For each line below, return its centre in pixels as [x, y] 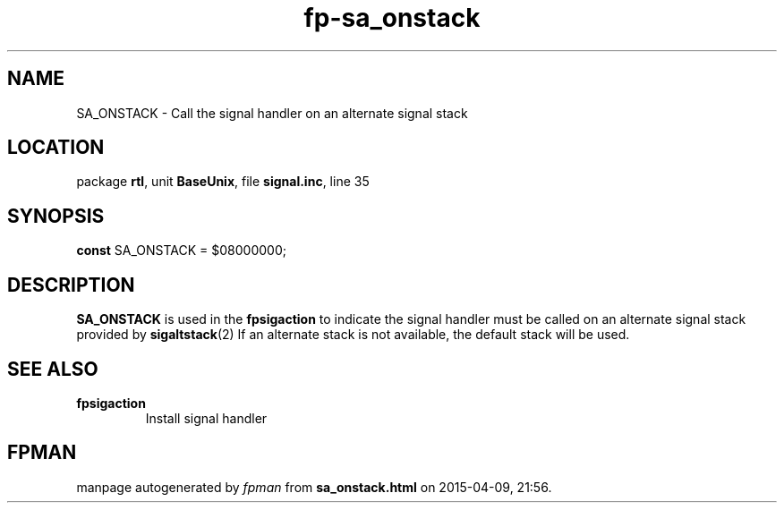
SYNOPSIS [56, 216]
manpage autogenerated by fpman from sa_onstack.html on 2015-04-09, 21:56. [314, 487]
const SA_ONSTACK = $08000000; [181, 251]
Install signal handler [206, 418]
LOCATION [56, 148]
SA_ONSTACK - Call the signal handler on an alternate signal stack [272, 113]
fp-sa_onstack [392, 18]
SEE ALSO [53, 369]
